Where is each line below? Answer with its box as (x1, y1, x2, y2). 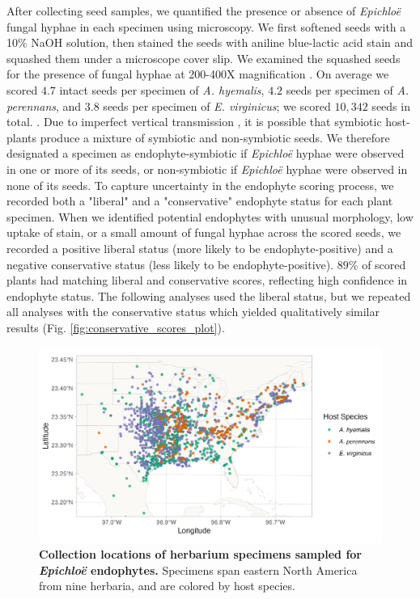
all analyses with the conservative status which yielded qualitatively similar (6, 303, 380, 320)
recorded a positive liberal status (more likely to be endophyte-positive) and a (6, 239, 393, 256)
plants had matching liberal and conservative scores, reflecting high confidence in (6, 272, 408, 289)
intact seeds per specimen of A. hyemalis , (59, 81, 265, 98)
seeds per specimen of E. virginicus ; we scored (103, 97, 331, 114)
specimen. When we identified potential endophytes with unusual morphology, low (6, 208, 414, 225)
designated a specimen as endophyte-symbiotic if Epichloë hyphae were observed (6, 145, 405, 162)
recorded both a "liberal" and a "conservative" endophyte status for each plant (6, 192, 393, 209)
